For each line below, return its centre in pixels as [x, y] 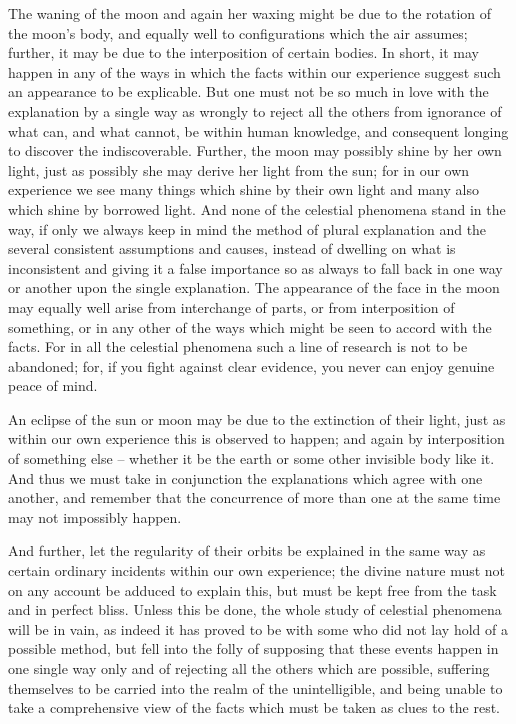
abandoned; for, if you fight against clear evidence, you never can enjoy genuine [251, 365]
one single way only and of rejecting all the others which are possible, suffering [249, 668]
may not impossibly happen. [95, 516]
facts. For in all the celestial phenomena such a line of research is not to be [238, 346]
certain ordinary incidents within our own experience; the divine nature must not [257, 570]
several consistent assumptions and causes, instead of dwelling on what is [232, 248]
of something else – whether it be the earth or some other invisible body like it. [251, 458]
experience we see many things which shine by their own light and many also [243, 189]
